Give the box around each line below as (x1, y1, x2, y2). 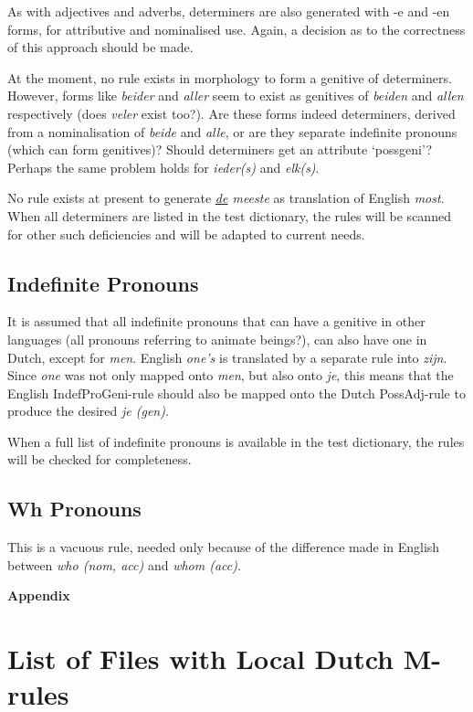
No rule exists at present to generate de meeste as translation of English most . (7, 188, 445, 207)
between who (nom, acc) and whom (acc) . (7, 555, 241, 574)
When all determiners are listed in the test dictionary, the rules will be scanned (7, 206, 451, 225)
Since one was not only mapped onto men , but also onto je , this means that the (7, 366, 454, 385)
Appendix (7, 586, 70, 605)
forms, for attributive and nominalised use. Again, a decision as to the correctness (7, 19, 466, 38)
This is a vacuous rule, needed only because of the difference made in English (7, 537, 440, 557)
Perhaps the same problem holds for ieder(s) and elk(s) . (7, 157, 320, 176)
